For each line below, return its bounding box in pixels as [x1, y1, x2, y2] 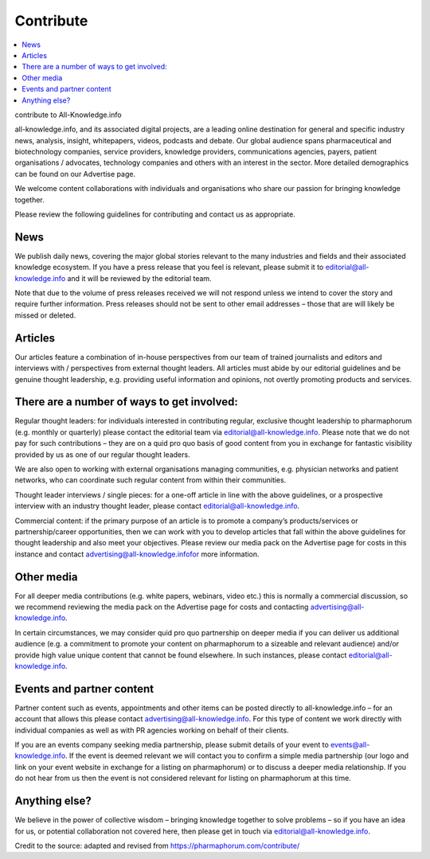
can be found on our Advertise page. [14, 169, 135, 178]
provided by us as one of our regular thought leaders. [14, 450, 190, 459]
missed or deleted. [14, 310, 76, 320]
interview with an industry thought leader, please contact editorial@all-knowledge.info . [14, 502, 300, 511]
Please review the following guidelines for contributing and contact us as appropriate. [14, 209, 296, 219]
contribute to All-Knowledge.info [14, 110, 123, 119]
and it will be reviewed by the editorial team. [67, 273, 212, 283]
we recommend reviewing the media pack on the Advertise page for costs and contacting [14, 602, 309, 612]
